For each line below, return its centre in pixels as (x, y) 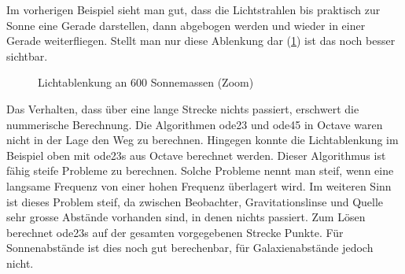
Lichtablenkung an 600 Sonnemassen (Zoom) (146, 82)
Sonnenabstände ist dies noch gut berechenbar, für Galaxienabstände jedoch (190, 248)
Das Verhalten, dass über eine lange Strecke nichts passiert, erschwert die (183, 108)
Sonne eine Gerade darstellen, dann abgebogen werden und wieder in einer (186, 25)
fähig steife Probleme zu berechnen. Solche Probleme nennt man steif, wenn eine (200, 170)
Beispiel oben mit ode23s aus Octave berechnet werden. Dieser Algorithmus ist (196, 155)
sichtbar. (27, 56)
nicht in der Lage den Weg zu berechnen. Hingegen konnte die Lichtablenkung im (202, 140)
